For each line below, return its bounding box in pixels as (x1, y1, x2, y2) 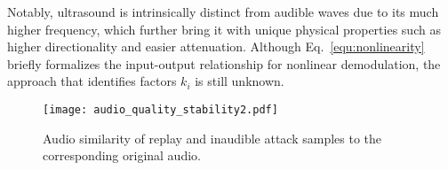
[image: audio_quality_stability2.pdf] (43, 103, 278, 116)
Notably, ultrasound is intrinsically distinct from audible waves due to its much (7, 3, 439, 20)
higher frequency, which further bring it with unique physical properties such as (7, 19, 441, 38)
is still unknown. (195, 72, 284, 90)
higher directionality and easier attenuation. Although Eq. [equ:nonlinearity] (7, 37, 425, 56)
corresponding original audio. (43, 146, 201, 165)
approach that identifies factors (7, 72, 177, 90)
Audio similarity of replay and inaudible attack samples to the (43, 128, 382, 147)
